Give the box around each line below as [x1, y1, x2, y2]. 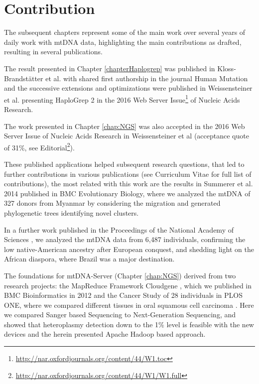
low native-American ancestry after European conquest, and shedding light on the [4, 244, 254, 254]
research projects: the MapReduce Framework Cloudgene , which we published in [4, 280, 252, 290]
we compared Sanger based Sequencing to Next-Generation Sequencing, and [4, 309, 236, 320]
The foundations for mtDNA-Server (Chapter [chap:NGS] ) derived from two [4, 270, 236, 280]
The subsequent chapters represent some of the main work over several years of [4, 27, 246, 37]
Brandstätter [4, 73, 43, 83]
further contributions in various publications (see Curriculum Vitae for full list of [4, 168, 252, 179]
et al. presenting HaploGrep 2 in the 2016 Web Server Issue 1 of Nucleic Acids [4, 93, 240, 105]
